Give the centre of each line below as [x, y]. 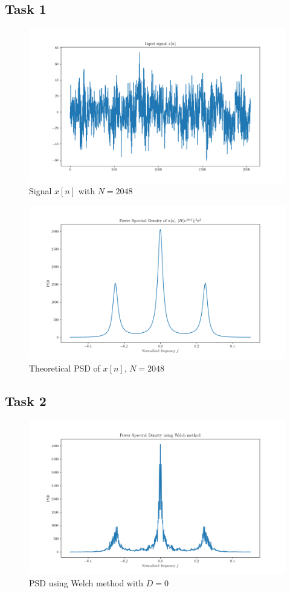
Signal [40, 191]
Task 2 [26, 400]
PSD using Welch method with [86, 582]
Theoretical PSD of [65, 368]
